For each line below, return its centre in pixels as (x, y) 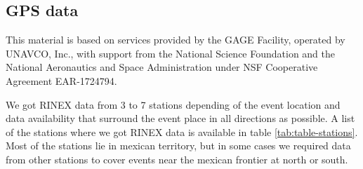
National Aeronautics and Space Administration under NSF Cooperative (162, 67)
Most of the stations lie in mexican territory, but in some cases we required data (178, 146)
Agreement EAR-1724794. (61, 80)
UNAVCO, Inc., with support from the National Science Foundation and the (171, 53)
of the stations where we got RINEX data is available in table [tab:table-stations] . (182, 131)
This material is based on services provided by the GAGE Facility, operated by (176, 40)
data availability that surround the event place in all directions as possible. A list (180, 118)
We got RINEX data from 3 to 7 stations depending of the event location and (173, 104)
